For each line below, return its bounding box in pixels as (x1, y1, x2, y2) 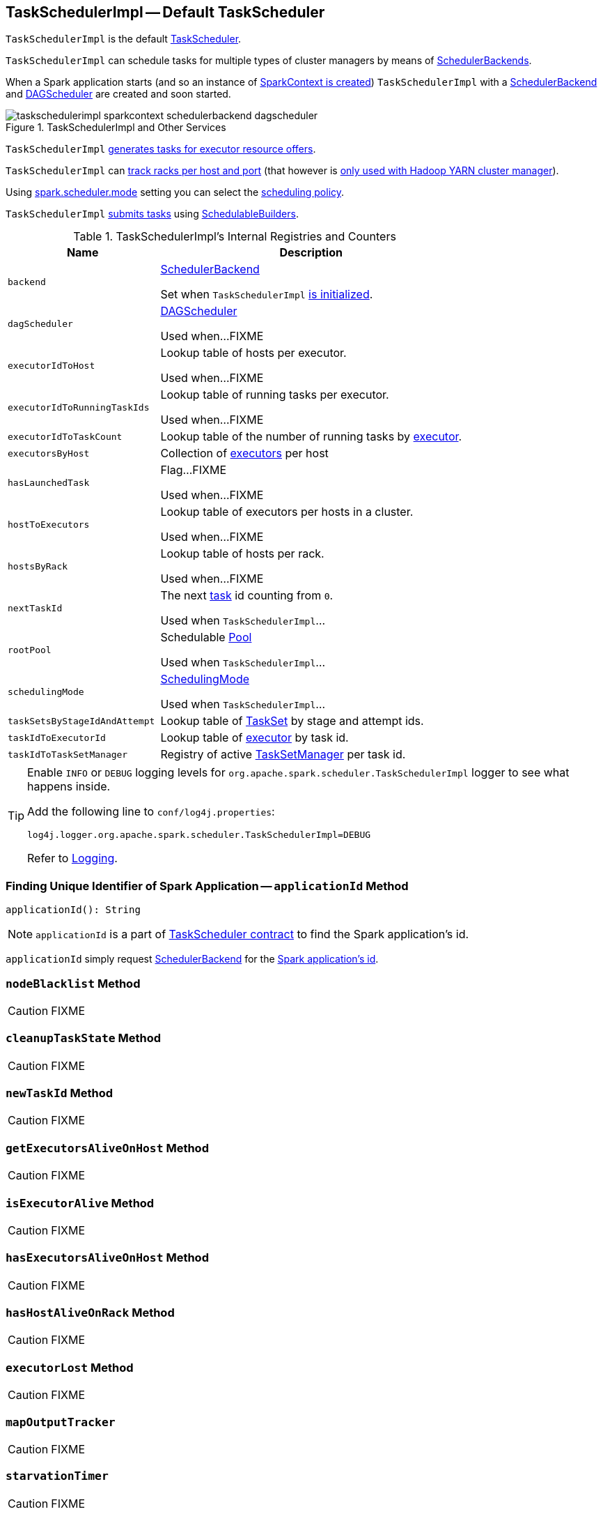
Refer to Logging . (27, 851, 118, 866)
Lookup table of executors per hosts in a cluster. (160, 505, 414, 519)
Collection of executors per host (160, 446, 329, 461)
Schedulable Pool (160, 630, 252, 645)
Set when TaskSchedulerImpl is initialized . (160, 287, 373, 302)
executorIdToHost (8, 360, 95, 371)
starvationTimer (6, 1469, 109, 1483)
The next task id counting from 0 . (160, 588, 334, 603)
